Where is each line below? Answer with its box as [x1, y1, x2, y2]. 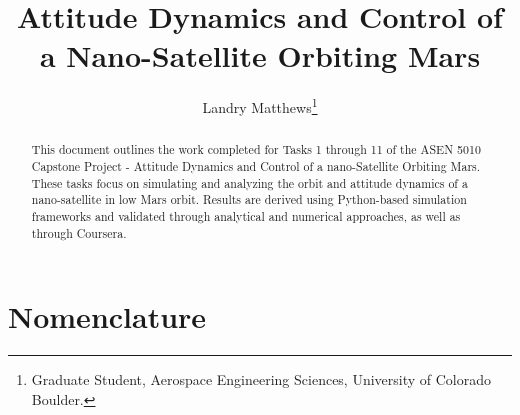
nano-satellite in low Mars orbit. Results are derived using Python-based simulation [31, 191, 467, 208]
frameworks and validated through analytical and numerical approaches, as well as [31, 207, 461, 224]
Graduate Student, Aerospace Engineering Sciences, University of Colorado [31, 369, 492, 390]
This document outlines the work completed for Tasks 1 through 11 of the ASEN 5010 [31, 141, 481, 158]
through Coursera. [31, 224, 127, 241]
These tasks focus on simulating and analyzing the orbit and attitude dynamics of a [31, 174, 468, 191]
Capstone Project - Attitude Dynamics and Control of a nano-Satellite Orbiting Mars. [31, 158, 481, 175]
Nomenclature [8, 296, 207, 337]
